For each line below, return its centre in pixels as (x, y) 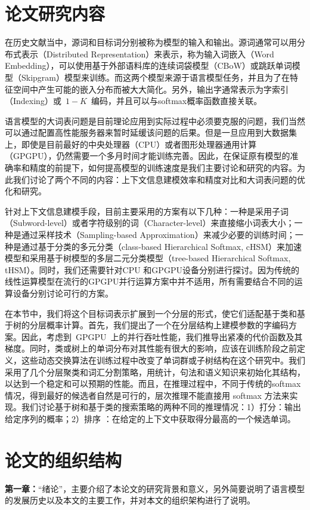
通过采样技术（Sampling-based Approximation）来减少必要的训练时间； (158, 235)
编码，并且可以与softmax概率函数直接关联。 (176, 101)
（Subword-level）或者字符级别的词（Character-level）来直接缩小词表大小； (150, 223)
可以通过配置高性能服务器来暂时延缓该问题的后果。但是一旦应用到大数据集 (151, 132)
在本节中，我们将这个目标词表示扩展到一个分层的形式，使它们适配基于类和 (151, 313)
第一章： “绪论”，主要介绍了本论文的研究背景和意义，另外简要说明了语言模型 (155, 488)
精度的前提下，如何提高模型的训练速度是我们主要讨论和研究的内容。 (163, 168)
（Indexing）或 (33, 101)
